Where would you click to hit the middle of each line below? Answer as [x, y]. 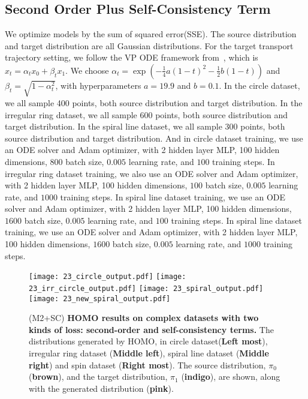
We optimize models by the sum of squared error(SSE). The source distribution [151, 34]
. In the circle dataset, [259, 85]
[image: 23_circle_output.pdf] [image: [108, 277]
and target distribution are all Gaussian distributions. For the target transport [149, 45]
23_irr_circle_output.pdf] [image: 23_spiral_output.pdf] [146, 288]
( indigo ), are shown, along [231, 376]
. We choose [87, 70]
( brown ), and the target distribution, [98, 376]
